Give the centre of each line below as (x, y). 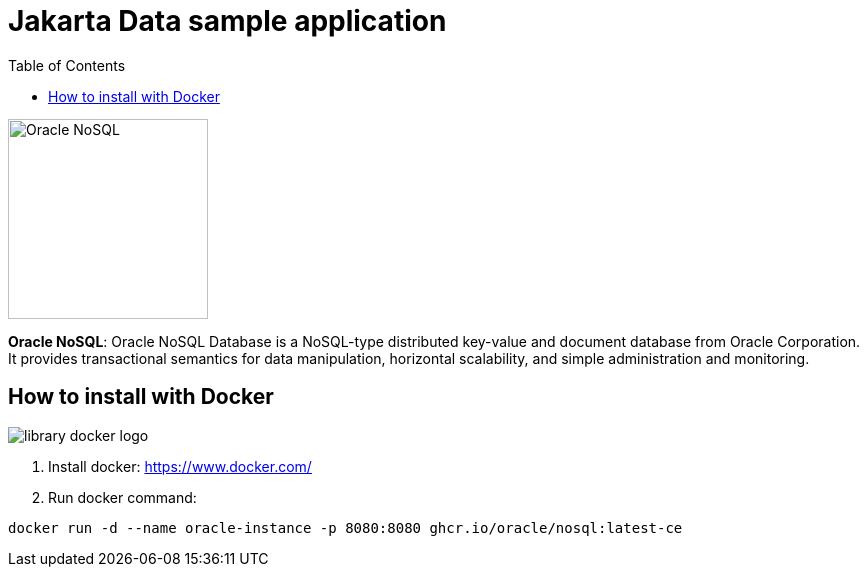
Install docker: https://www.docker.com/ (180, 466)
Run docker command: (122, 497)
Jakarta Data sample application (227, 21)
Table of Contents (67, 65)
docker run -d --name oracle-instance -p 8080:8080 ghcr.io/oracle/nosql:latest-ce (345, 527)
